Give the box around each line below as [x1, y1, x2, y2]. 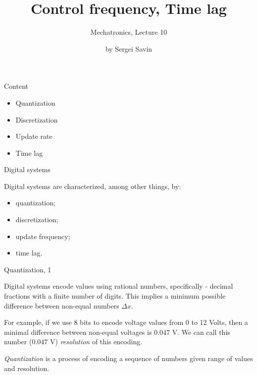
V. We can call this [172, 326, 230, 337]
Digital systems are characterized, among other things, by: [4, 181, 181, 191]
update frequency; [15, 231, 70, 241]
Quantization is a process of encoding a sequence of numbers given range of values [4, 353, 253, 363]
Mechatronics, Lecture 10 [90, 27, 167, 37]
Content [4, 81, 28, 91]
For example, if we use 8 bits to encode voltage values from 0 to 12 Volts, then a [4, 317, 248, 327]
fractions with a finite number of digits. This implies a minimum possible [4, 291, 226, 301]
